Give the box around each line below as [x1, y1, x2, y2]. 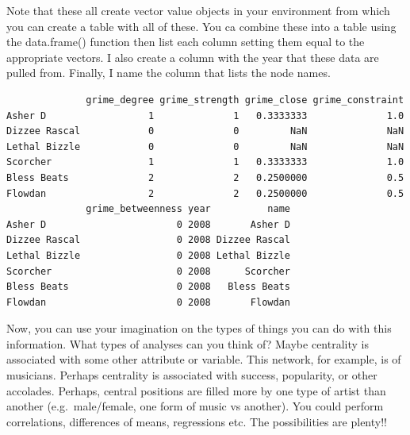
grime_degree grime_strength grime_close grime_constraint [86, 94, 404, 106]
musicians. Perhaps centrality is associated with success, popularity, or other [6, 367, 377, 383]
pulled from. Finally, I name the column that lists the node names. [6, 64, 331, 81]
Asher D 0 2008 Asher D [6, 218, 290, 230]
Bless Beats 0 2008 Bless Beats [6, 281, 290, 293]
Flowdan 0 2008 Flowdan [6, 296, 290, 308]
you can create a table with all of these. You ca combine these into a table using [6, 17, 397, 34]
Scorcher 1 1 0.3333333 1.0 [6, 156, 404, 168]
